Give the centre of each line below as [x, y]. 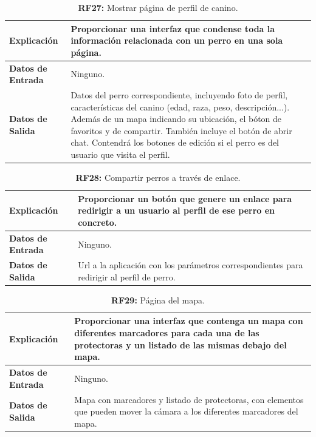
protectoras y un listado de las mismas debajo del [180, 344]
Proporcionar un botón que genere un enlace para [185, 198]
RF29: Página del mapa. [158, 300]
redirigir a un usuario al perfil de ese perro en [177, 210]
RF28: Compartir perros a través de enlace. [158, 178]
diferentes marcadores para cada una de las [167, 333]
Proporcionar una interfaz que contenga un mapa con [189, 321]
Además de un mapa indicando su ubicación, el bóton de [176, 119]
